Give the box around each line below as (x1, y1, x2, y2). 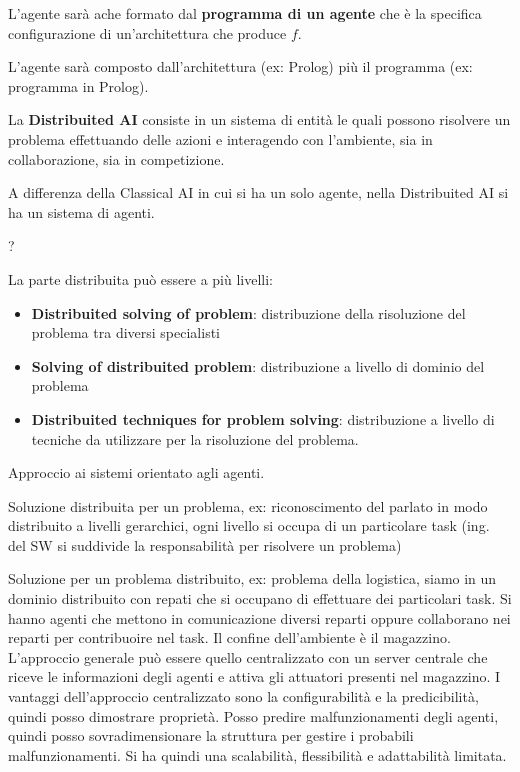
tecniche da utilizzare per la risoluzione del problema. (31, 428, 359, 449)
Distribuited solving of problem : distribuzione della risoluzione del (31, 302, 466, 323)
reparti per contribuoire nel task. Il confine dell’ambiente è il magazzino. (8, 627, 451, 648)
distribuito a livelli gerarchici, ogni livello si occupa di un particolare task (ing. (8, 515, 490, 536)
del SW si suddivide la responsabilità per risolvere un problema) (8, 534, 402, 555)
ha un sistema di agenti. (8, 201, 155, 222)
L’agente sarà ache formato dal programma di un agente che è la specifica (8, 3, 482, 23)
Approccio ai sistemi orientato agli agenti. (8, 462, 265, 483)
